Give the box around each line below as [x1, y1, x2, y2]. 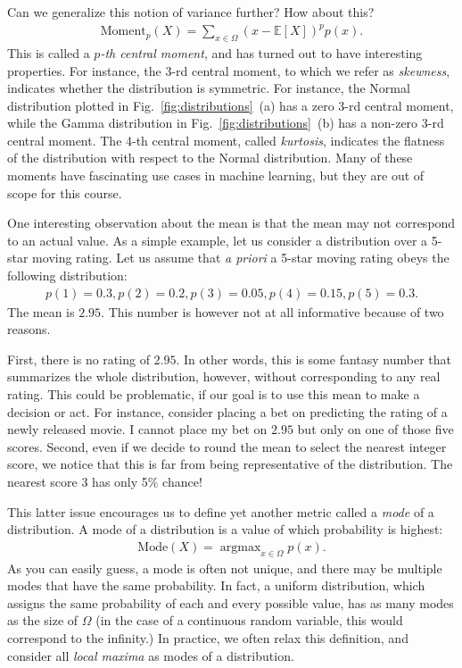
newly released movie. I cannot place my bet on [7, 420, 268, 438]
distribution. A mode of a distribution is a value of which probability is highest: [7, 520, 443, 539]
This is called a [7, 43, 90, 62]
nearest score [7, 472, 78, 491]
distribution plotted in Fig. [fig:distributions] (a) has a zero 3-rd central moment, [7, 96, 454, 114]
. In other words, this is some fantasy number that [176, 349, 451, 368]
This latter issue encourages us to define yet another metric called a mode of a [7, 502, 434, 521]
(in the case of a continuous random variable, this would [95, 611, 403, 630]
